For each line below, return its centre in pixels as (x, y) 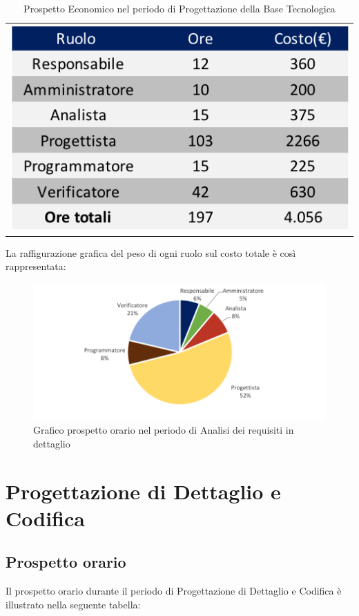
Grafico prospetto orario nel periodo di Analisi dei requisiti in (164, 430)
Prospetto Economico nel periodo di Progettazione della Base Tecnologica (179, 8)
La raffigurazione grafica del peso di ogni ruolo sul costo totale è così (151, 252)
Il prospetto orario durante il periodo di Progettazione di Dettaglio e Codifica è (174, 591)
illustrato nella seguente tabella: (73, 604)
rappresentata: (36, 266)
